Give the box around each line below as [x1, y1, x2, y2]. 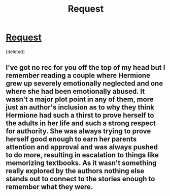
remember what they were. [6, 183, 93, 191]
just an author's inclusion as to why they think [6, 103, 154, 112]
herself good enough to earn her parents [6, 135, 137, 144]
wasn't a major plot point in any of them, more [6, 95, 154, 104]
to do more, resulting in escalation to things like [6, 151, 159, 159]
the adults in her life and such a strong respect [6, 119, 156, 128]
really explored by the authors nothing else [6, 166, 145, 176]
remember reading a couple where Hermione [6, 71, 150, 80]
